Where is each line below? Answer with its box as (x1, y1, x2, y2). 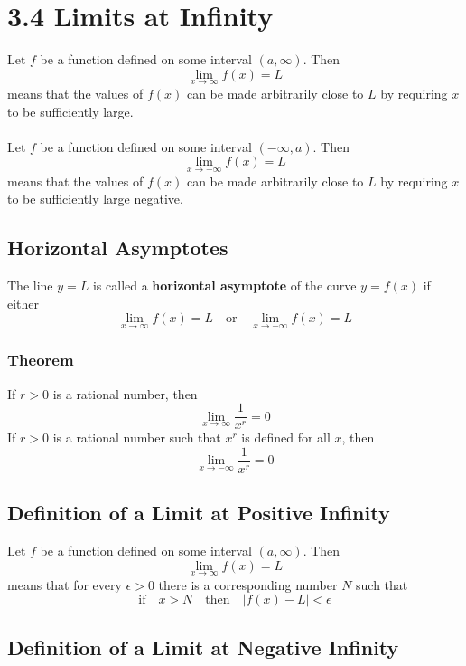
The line (7, 275, 53, 294)
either (7, 293, 40, 312)
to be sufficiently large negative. (7, 189, 183, 208)
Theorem (7, 348, 74, 371)
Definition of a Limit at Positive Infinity (7, 499, 390, 527)
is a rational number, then (52, 384, 198, 403)
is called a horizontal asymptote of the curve (92, 275, 357, 294)
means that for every (7, 575, 122, 594)
